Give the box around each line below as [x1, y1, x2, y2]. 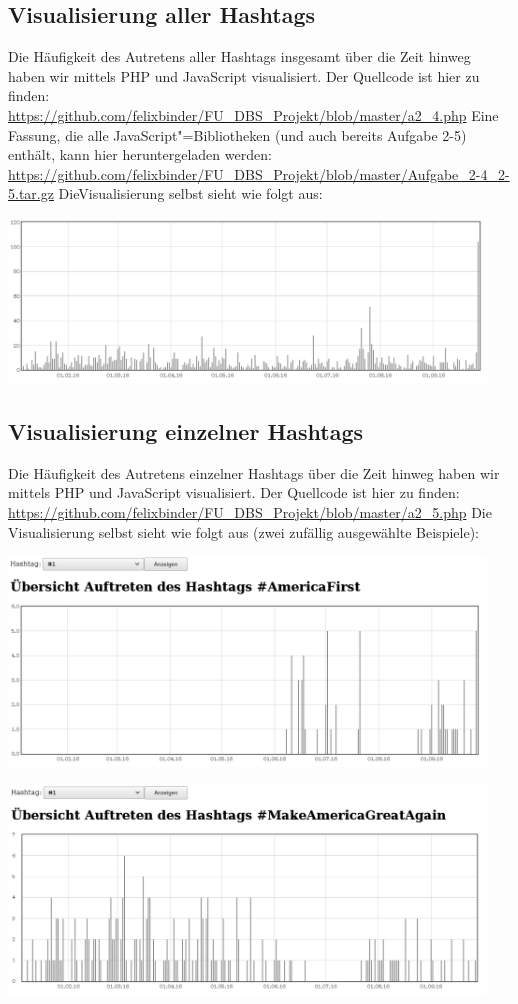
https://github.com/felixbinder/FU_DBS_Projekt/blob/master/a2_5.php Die [8, 501, 492, 522]
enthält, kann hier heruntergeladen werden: [8, 144, 272, 165]
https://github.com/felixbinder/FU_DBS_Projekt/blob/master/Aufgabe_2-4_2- [8, 163, 510, 184]
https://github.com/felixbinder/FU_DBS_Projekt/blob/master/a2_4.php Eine [8, 104, 499, 125]
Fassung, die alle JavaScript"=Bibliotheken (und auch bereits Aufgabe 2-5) [8, 124, 467, 145]
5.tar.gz [8, 183, 54, 204]
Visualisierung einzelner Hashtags [8, 415, 364, 446]
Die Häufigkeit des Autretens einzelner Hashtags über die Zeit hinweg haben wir [8, 462, 500, 483]
